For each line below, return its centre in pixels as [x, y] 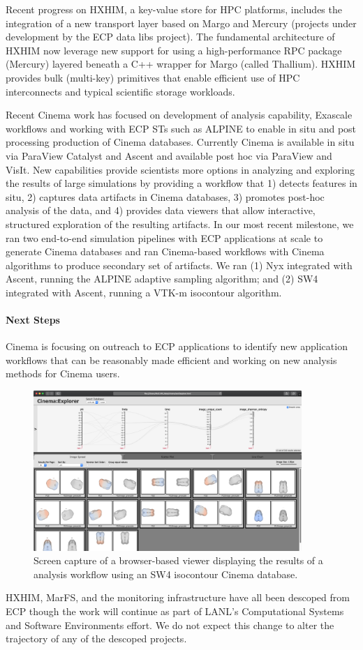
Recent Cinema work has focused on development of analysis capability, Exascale [179, 115]
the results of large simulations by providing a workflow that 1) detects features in [181, 183]
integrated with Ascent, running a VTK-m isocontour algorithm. [144, 292]
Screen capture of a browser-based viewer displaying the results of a [178, 560]
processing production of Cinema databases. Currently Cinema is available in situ [180, 142]
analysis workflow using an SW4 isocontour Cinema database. [166, 574]
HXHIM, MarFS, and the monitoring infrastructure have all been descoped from [178, 597]
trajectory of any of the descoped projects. [96, 638]
